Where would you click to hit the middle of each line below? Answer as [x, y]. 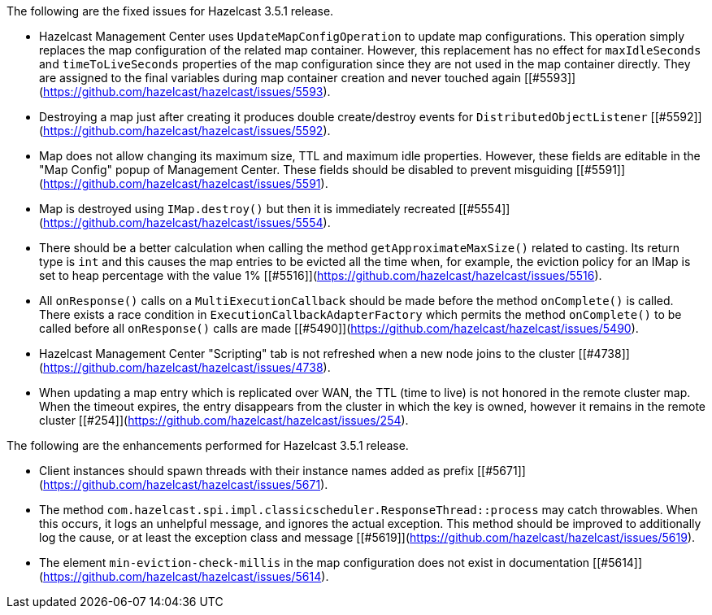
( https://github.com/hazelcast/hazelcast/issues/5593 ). [185, 92]
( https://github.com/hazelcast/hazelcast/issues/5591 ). [184, 183]
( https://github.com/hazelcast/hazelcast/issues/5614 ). [184, 576]
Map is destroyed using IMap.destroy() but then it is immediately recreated [247, 209]
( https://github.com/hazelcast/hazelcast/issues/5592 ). [185, 131]
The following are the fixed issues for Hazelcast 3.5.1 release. [170, 11]
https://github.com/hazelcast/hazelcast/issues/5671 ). [186, 484]
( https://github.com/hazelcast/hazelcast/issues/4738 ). [185, 367]
